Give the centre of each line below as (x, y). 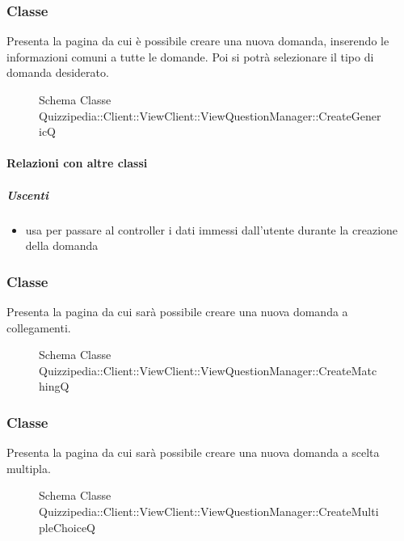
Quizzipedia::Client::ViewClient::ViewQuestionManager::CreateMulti (209, 511)
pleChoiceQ (67, 527)
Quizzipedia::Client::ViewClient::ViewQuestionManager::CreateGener (210, 115)
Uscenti (27, 194)
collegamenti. (39, 327)
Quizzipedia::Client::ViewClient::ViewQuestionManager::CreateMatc (208, 370)
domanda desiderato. (58, 72)
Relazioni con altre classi (77, 163)
